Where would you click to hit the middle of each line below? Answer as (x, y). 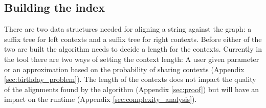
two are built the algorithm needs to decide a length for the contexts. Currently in (133, 49)
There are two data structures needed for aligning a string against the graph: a (128, 29)
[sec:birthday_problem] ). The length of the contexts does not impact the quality (130, 79)
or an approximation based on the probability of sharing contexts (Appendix (124, 69)
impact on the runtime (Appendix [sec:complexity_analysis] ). (101, 99)
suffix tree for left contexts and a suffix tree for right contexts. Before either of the (133, 39)
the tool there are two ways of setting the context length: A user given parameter (132, 59)
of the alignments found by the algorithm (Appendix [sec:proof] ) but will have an (132, 89)
